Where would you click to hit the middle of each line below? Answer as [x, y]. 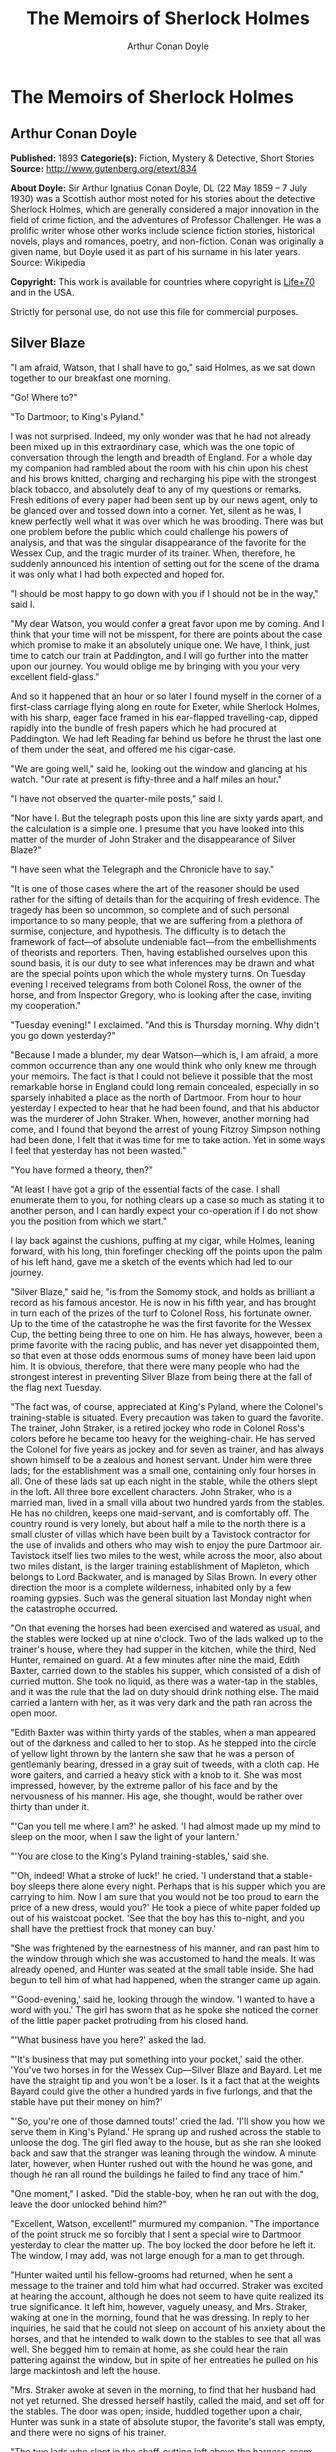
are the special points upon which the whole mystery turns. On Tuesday [158, 973]
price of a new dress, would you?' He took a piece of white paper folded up [165, 1907]
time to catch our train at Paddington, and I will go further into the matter [159, 655]
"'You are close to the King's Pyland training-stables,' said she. [140, 1856]
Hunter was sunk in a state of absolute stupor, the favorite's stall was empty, [168, 2421]
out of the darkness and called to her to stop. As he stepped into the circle [163, 1743]
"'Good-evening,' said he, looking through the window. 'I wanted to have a [163, 1999]
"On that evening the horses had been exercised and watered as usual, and [165, 1628]
